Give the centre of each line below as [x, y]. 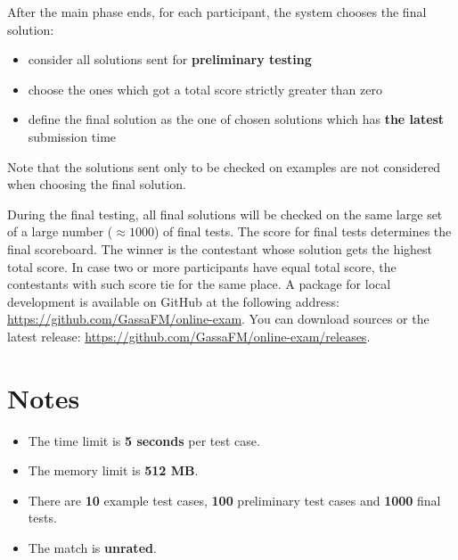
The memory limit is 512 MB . [113, 470]
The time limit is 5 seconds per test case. [144, 440]
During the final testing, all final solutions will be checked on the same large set [225, 214]
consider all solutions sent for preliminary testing [170, 59]
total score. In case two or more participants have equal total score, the [202, 266]
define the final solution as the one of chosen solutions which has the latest [236, 119]
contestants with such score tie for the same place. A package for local [199, 284]
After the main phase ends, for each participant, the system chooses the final [217, 12]
